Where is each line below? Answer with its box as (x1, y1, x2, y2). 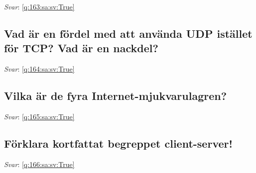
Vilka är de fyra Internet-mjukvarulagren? (4, 88, 227, 103)
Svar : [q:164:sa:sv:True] (4, 64, 75, 74)
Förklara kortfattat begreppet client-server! (4, 135, 233, 151)
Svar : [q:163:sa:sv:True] (4, 1, 75, 11)
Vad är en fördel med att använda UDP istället (4, 25, 253, 41)
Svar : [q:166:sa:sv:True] (4, 159, 75, 169)
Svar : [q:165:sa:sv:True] (4, 111, 75, 121)
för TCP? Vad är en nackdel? (4, 40, 158, 56)
